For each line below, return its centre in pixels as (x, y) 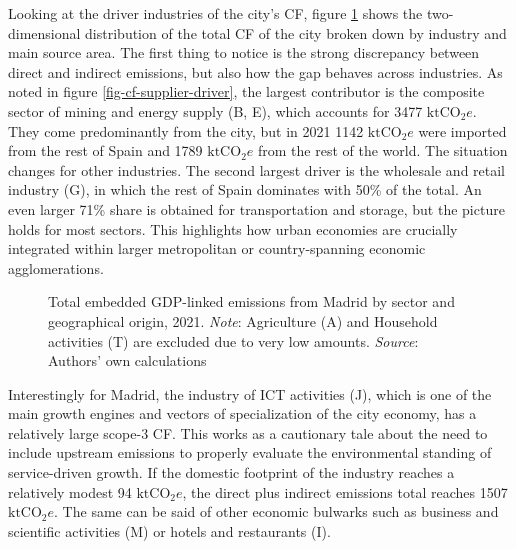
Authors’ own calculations (127, 360)
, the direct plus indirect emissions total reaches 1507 (345, 491)
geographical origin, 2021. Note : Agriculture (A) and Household (243, 320)
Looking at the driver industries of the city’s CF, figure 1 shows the (215, 13)
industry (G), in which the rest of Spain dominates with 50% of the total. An (245, 189)
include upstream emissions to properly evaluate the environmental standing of (250, 452)
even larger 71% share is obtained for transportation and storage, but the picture (256, 208)
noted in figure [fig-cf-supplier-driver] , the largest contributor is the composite (246, 91)
